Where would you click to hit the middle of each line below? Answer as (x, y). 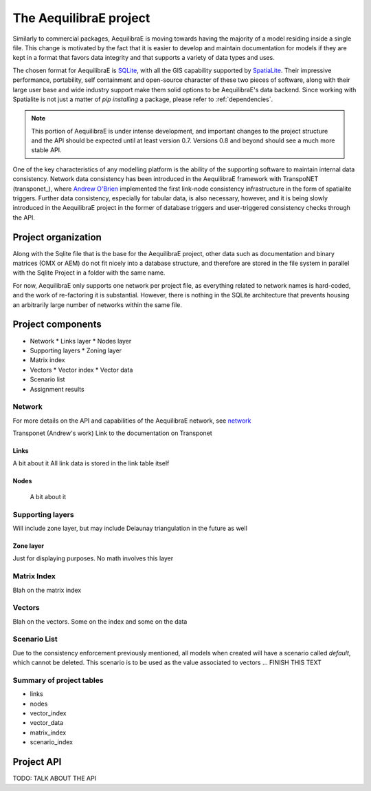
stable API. (46, 150)
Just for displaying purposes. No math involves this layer (93, 558)
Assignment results (57, 389)
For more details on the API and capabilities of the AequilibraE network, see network (132, 421)
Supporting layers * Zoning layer (76, 350)
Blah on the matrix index (47, 590)
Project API (37, 762)
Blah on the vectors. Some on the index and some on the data (100, 621)
